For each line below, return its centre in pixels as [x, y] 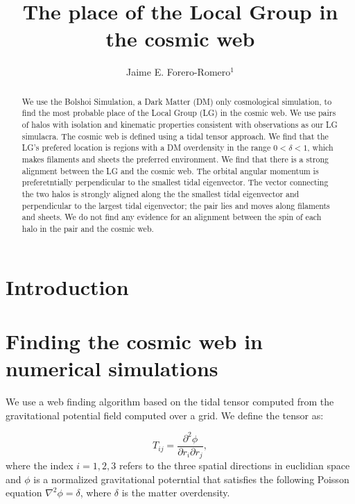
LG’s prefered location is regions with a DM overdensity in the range [146, 148]
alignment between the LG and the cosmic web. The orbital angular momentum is [170, 170]
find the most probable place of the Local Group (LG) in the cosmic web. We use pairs [179, 113]
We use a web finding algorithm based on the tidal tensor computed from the [170, 402]
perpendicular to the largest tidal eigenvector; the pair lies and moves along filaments [176, 205]
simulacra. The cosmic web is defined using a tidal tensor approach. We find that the [175, 136]
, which [320, 148]
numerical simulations [112, 368]
